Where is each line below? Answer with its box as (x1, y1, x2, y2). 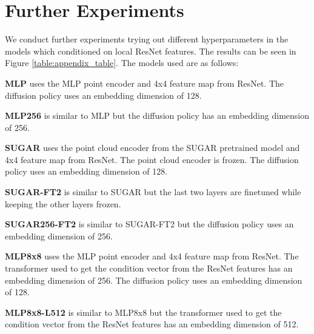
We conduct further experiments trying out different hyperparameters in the (5, 33, 289, 45)
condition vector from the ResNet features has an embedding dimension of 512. (5, 318, 299, 330)
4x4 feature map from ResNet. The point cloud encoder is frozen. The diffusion (5, 153, 299, 165)
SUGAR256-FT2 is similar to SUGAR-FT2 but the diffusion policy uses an (5, 218, 294, 230)
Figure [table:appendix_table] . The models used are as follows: (5, 56, 239, 69)
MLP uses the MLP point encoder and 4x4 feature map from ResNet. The (5, 76, 284, 89)
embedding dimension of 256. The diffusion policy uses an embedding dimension (5, 273, 302, 286)
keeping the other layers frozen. (5, 197, 121, 210)
